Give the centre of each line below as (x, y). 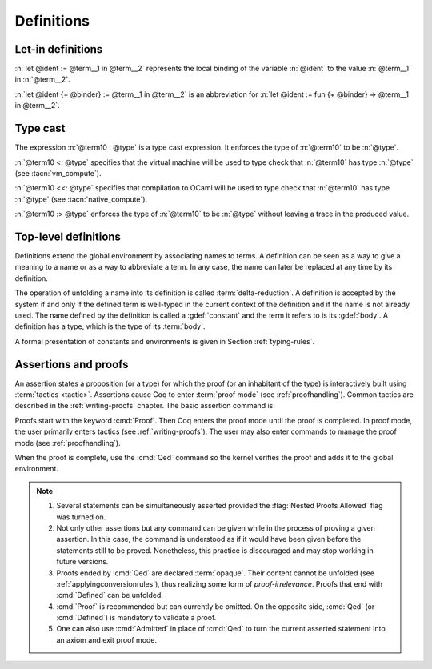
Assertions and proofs (72, 364)
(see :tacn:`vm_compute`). (58, 173)
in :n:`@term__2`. (43, 79)
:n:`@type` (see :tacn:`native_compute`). (81, 199)
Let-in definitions (59, 49)
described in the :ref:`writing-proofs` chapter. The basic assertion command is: (145, 406)
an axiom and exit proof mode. (107, 639)
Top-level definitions (68, 236)
